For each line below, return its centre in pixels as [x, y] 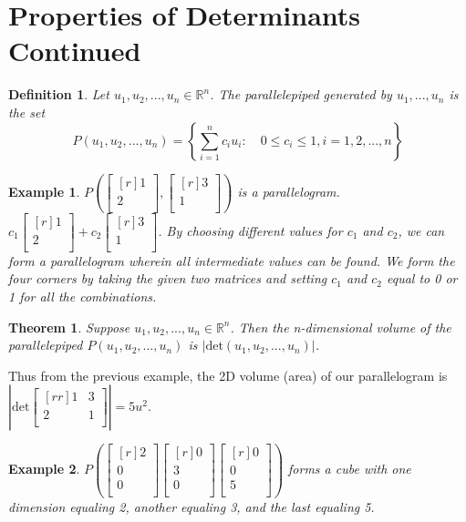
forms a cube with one [350, 469]
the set [27, 112]
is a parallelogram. [289, 191]
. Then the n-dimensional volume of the [341, 327]
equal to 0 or [422, 278]
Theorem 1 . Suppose [69, 327]
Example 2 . [44, 469]
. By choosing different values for [250, 230]
